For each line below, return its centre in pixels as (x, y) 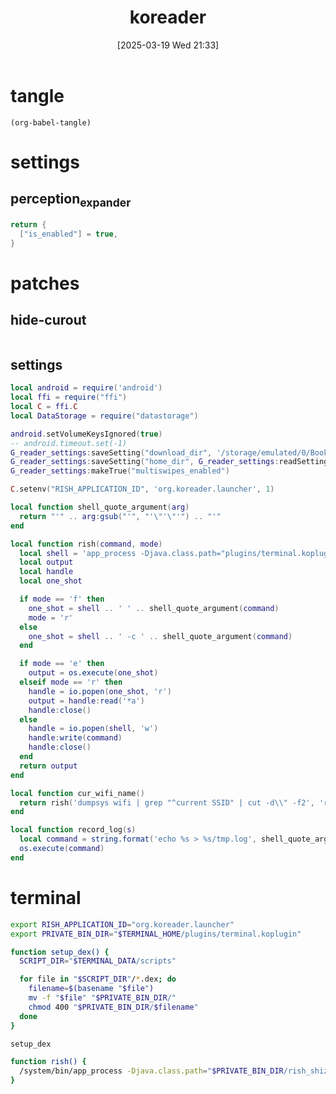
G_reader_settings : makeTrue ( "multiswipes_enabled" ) (120, 471)
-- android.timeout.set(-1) (69, 443)
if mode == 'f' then (62, 599)
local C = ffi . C (44, 407)
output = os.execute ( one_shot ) (93, 673)
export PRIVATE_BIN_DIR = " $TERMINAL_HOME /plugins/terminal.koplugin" (156, 934)
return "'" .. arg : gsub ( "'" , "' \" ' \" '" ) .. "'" (120, 516)
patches (45, 283)
